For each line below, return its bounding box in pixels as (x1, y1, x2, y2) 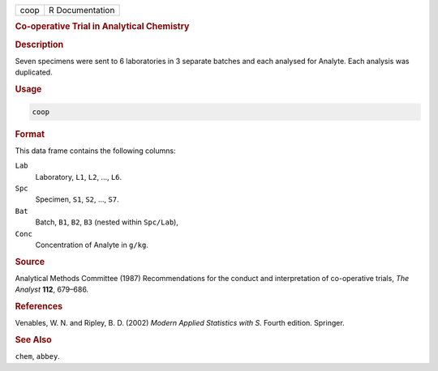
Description (15, 39, 64, 50)
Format (15, 128, 45, 139)
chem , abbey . (15, 352, 60, 361)
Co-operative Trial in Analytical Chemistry (15, 21, 190, 32)
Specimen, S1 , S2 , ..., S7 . (35, 194, 119, 204)
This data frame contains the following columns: (15, 146, 176, 156)
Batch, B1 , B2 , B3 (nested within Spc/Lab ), (35, 217, 178, 227)
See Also (15, 335, 52, 346)
